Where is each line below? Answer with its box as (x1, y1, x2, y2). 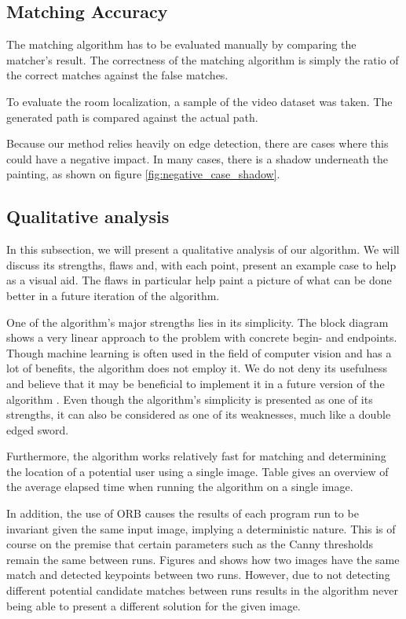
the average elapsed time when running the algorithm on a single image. (6, 478, 353, 495)
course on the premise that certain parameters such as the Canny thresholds (6, 536, 374, 552)
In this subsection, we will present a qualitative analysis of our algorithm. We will (6, 241, 400, 258)
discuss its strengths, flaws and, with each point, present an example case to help (6, 256, 397, 273)
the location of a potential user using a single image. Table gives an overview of (6, 463, 389, 479)
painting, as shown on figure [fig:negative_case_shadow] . (6, 166, 280, 182)
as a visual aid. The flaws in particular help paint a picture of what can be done (6, 272, 392, 288)
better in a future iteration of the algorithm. (6, 287, 220, 303)
